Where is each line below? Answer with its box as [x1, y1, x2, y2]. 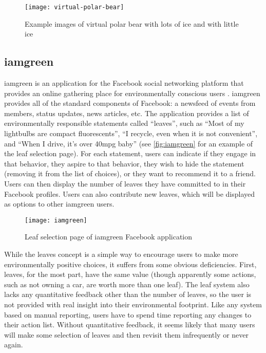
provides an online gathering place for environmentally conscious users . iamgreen [4, 87, 260, 98]
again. [4, 339, 23, 350]
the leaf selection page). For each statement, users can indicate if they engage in [4, 148, 256, 159]
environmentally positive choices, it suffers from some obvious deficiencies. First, [4, 258, 257, 269]
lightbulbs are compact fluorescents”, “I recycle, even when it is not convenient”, [4, 128, 258, 139]
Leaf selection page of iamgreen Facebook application [25, 231, 193, 242]
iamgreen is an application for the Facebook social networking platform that [4, 78, 244, 88]
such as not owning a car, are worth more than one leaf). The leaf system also [4, 278, 250, 289]
